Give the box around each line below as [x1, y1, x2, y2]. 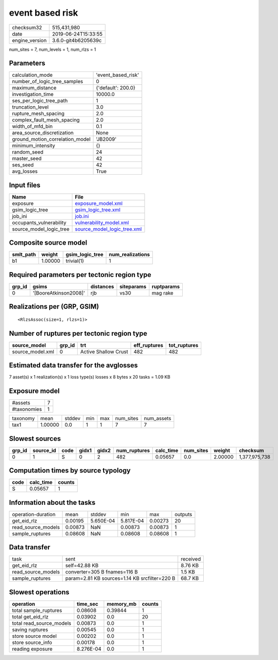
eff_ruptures [133, 341, 164, 348]
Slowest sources [9, 434, 61, 443]
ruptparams [151, 283, 180, 290]
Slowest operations [9, 588, 69, 596]
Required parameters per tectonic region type [9, 271, 151, 279]
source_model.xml [12, 348, 55, 355]
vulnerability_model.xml [75, 219, 129, 226]
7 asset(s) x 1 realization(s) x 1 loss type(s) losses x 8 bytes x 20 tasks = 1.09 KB [9, 374, 171, 380]
